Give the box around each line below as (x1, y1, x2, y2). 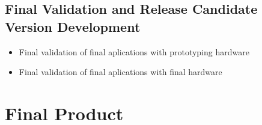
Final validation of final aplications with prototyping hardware (19, 45, 249, 58)
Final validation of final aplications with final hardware (19, 66, 222, 78)
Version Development (5, 17, 141, 35)
